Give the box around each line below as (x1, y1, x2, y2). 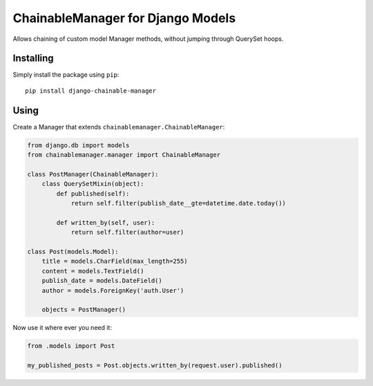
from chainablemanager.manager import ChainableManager (27, 151, 221, 159)
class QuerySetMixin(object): (41, 180, 144, 188)
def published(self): (56, 190, 130, 197)
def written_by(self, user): (56, 219, 155, 226)
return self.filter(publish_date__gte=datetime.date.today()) (70, 199, 287, 208)
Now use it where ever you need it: (12, 324, 112, 332)
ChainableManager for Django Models (12, 10, 236, 26)
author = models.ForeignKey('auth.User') (41, 286, 184, 294)
